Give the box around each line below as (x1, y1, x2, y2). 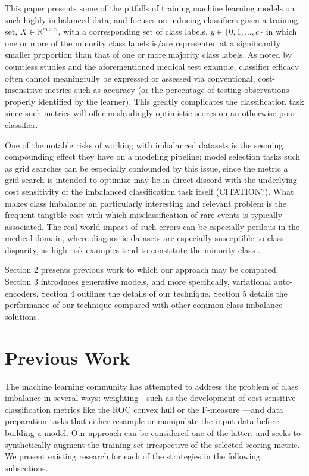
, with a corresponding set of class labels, (58, 25, 208, 38)
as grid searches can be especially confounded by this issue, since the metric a (5, 161, 288, 174)
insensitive (5, 83, 43, 96)
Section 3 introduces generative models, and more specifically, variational (5, 275, 271, 288)
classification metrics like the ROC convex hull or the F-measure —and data (5, 403, 283, 415)
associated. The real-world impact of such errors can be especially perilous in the (5, 220, 300, 232)
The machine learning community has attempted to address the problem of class (5, 379, 298, 392)
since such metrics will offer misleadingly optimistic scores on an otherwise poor (5, 107, 296, 119)
